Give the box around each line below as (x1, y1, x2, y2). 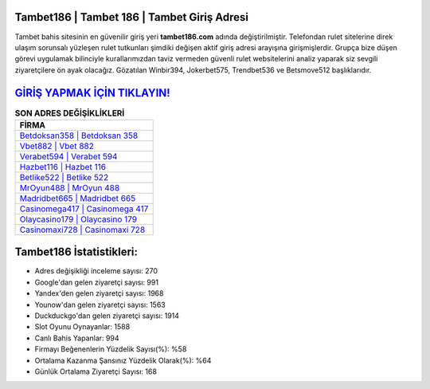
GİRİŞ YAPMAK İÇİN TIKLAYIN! (14, 86, 170, 100)
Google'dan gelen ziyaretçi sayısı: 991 (34, 277, 159, 287)
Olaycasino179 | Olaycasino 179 (19, 214, 138, 225)
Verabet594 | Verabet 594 (19, 151, 118, 162)
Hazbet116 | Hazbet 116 (19, 161, 107, 172)
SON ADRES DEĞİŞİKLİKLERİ (14, 108, 125, 119)
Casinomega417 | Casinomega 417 (19, 203, 149, 214)
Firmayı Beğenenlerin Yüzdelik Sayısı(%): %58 (34, 344, 187, 354)
